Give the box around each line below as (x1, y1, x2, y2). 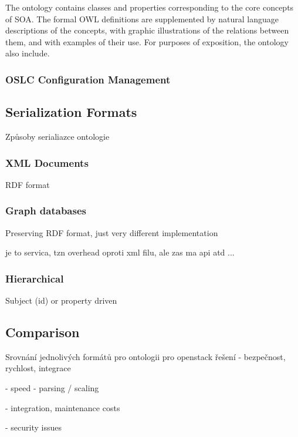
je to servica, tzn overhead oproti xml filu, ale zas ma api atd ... (5, 246, 235, 258)
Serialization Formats (5, 103, 137, 121)
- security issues (5, 421, 62, 433)
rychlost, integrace (5, 362, 71, 374)
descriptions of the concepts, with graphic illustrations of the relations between (5, 24, 289, 36)
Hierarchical (5, 271, 64, 285)
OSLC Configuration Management (5, 72, 171, 86)
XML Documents (5, 155, 89, 170)
